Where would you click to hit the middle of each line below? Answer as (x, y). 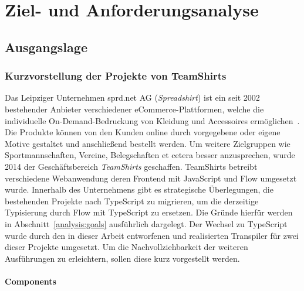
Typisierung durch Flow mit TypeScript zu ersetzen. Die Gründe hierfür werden (149, 212)
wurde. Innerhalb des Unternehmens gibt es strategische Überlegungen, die (139, 189)
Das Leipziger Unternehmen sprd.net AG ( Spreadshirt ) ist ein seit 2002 (132, 97)
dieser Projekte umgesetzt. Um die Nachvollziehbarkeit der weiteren (126, 247)
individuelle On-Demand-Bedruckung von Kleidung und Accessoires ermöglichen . (152, 120)
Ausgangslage (46, 47)
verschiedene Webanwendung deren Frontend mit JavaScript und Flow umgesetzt (151, 178)
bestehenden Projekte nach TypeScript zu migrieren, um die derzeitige (132, 201)
